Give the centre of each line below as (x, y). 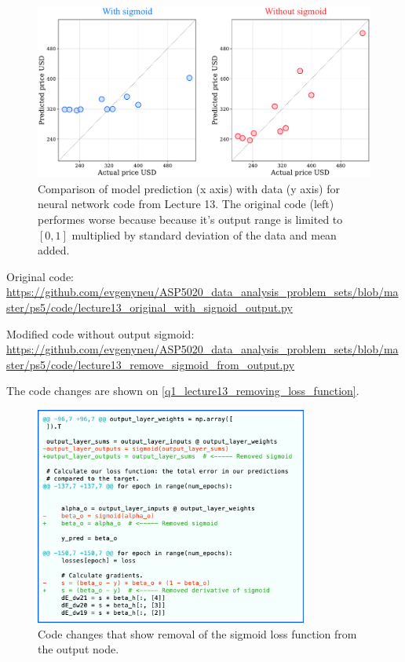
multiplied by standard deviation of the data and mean (204, 234)
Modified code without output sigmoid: (100, 333)
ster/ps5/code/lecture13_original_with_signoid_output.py (150, 307)
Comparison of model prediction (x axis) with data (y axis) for (189, 188)
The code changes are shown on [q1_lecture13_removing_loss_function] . (183, 391)
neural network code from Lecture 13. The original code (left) (186, 204)
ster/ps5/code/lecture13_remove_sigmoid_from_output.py (151, 364)
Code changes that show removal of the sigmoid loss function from (197, 633)
